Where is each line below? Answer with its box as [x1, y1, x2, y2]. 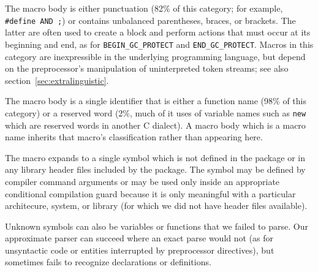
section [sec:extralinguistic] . [5, 74, 109, 86]
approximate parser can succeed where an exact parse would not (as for [5, 232, 274, 244]
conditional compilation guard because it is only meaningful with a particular [5, 187, 296, 200]
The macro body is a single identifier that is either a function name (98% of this [5, 94, 306, 107]
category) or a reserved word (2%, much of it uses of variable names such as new [5, 106, 306, 119]
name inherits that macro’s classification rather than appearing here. [5, 130, 263, 143]
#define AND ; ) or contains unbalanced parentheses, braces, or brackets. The [5, 13, 296, 26]
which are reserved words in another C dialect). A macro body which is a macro [5, 118, 306, 131]
